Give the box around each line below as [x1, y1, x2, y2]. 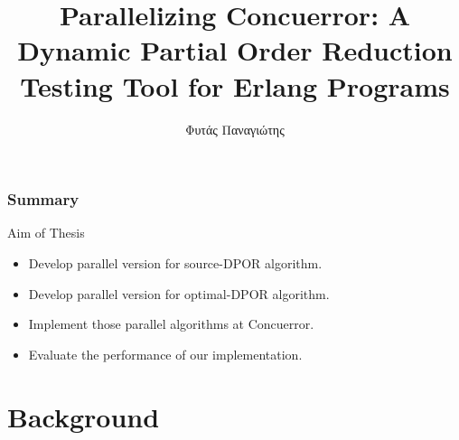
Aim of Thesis [7, 223, 85, 242]
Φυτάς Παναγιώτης [185, 119, 285, 138]
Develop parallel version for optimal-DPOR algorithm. [28, 284, 330, 303]
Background [7, 398, 160, 435]
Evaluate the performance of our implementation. [28, 344, 303, 363]
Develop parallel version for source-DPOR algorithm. [28, 253, 323, 272]
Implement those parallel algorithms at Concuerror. [28, 314, 314, 333]
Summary [7, 188, 80, 211]
